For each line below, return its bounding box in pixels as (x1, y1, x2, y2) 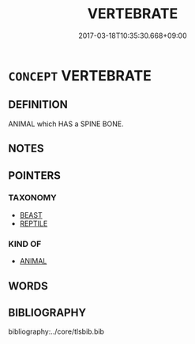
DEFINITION (8, 98, 69, 111)
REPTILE (19, 219, 48, 228)
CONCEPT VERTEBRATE (8, 66, 152, 84)
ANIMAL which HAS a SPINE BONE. (8, 119, 124, 129)
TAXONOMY (8, 193, 57, 204)
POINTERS (8, 169, 62, 182)
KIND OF (8, 238, 42, 249)
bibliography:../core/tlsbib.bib (8, 327, 105, 336)
